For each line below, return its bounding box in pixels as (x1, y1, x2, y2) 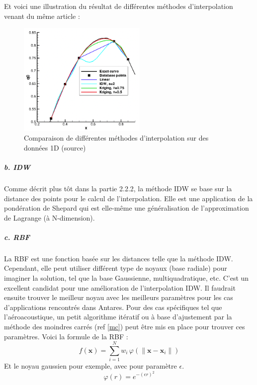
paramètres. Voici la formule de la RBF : (4, 331, 128, 341)
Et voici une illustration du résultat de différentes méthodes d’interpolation (4, 1, 233, 11)
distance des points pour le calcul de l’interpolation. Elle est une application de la (4, 193, 253, 203)
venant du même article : (4, 10, 80, 21)
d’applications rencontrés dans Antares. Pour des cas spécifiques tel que (4, 302, 222, 312)
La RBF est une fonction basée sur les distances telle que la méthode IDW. (4, 253, 233, 263)
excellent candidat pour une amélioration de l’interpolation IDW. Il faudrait (4, 282, 236, 293)
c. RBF (4, 231, 30, 242)
